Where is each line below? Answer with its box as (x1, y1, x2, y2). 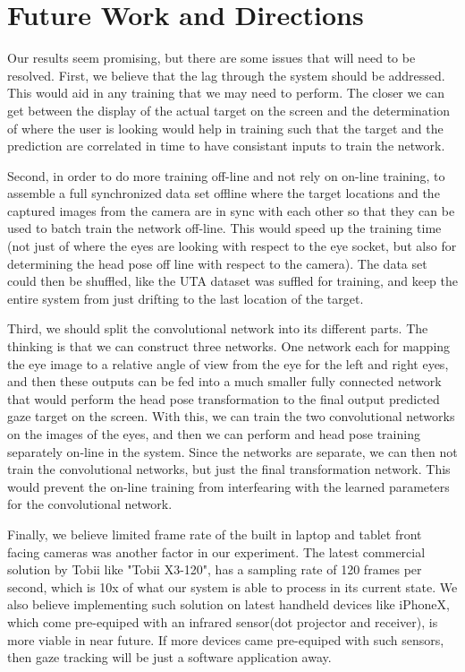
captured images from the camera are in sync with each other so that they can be (7, 201, 455, 220)
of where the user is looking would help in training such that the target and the (7, 118, 444, 137)
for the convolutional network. (7, 495, 173, 513)
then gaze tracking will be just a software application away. (7, 648, 332, 667)
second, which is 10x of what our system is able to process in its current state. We (7, 577, 458, 596)
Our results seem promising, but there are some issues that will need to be (7, 48, 416, 67)
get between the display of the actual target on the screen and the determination (7, 100, 450, 119)
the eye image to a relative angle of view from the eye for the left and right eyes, (7, 354, 449, 373)
